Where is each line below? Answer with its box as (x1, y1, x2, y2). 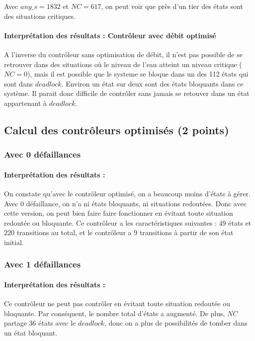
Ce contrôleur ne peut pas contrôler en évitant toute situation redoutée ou (4, 298, 230, 309)
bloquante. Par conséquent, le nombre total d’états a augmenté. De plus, (4, 308, 225, 318)
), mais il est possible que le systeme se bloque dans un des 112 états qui (27, 69, 249, 79)
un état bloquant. (4, 327, 57, 338)
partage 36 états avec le (4, 318, 76, 328)
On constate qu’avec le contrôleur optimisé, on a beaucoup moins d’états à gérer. (4, 188, 251, 198)
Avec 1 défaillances (4, 258, 81, 270)
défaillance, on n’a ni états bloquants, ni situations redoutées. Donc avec (26, 198, 247, 208)
